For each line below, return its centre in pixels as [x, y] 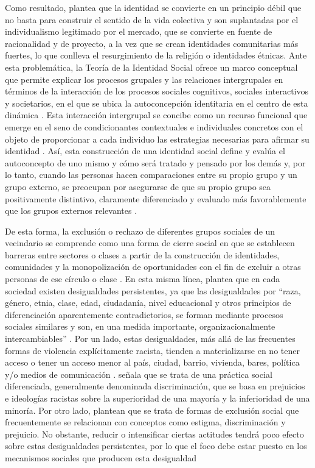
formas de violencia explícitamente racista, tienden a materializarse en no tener [152, 350]
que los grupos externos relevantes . [71, 211]
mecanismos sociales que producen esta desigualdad [101, 457]
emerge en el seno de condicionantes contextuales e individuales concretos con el [154, 126]
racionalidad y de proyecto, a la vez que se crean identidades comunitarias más [152, 43]
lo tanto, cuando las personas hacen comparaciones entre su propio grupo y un [151, 175]
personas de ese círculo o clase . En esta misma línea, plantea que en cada [143, 279]
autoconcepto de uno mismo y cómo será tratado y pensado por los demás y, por [155, 162]
